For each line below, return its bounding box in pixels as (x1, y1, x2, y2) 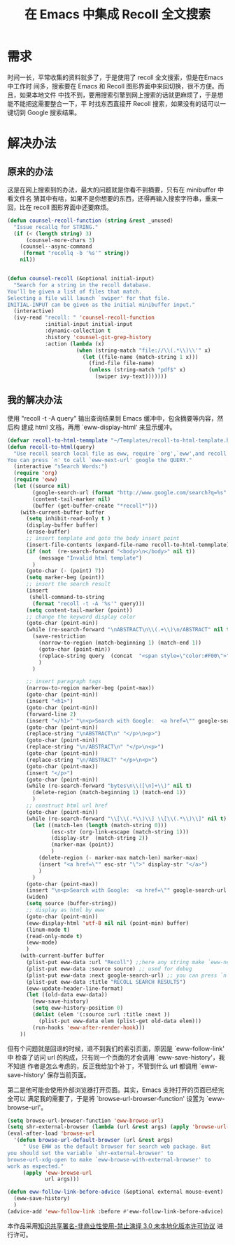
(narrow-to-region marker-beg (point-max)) (25, 685, 155, 692)
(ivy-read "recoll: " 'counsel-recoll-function (13, 314, 155, 322)
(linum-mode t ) (25, 926, 71, 933)
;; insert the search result (25, 581, 111, 588)
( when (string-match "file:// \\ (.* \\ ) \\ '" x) (76, 347, 211, 354)
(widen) (25, 893, 49, 901)
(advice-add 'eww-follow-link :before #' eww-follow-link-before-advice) (7, 1208, 224, 1215)
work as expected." (7, 1163, 64, 1170)
